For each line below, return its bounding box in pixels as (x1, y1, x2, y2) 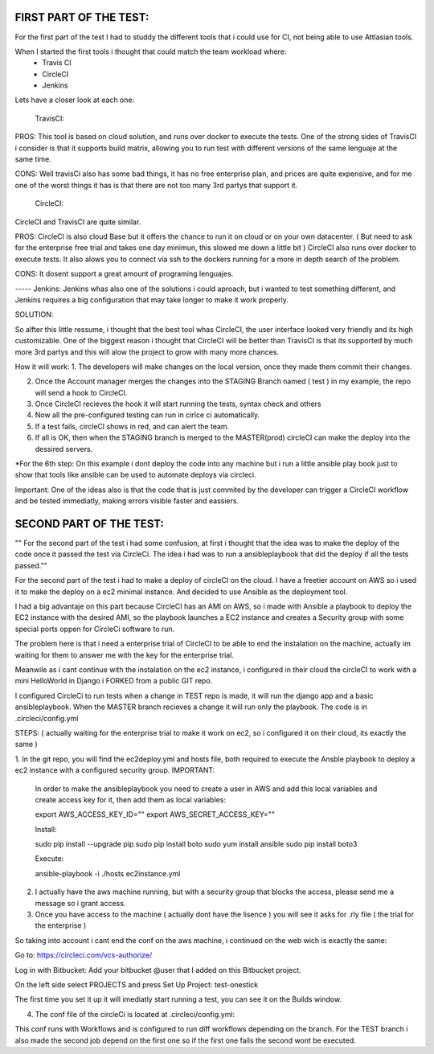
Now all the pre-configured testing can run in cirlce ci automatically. (35, 410, 260, 420)
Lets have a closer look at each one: (14, 95, 135, 105)
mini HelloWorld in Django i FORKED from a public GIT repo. (14, 676, 213, 686)
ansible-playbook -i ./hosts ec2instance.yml (35, 868, 181, 878)
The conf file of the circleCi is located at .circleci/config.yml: (35, 1009, 235, 1019)
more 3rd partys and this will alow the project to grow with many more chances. (14, 347, 280, 357)
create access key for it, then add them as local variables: (35, 794, 227, 804)
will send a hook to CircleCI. (35, 388, 128, 397)
